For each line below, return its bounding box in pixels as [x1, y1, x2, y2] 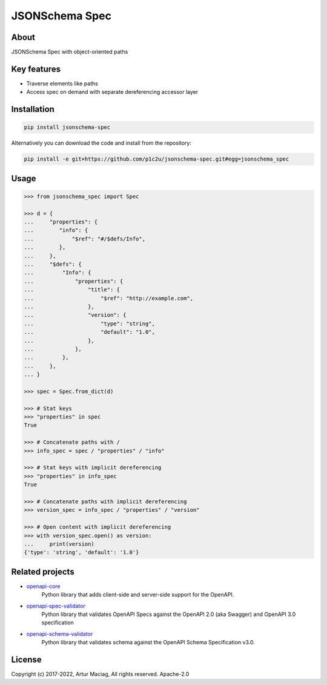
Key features [11, 64, 61, 74]
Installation [11, 104, 54, 114]
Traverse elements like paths [26, 79, 98, 87]
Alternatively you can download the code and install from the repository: [11, 139, 192, 147]
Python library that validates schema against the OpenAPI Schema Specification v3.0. [41, 639, 256, 646]
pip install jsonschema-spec [24, 124, 111, 131]
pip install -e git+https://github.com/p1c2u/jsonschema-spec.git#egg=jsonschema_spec [24, 156, 289, 163]
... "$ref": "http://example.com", [24, 294, 194, 302]
